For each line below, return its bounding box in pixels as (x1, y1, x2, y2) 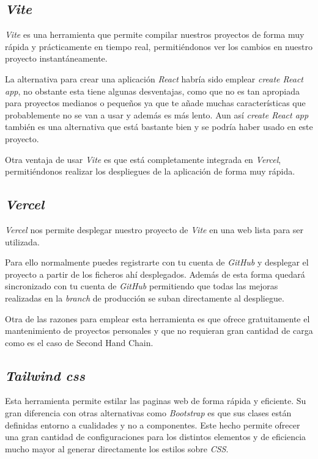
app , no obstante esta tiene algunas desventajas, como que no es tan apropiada (5, 84, 300, 97)
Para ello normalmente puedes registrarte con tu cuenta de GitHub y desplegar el (5, 256, 309, 269)
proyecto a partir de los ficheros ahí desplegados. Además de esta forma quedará (5, 267, 305, 280)
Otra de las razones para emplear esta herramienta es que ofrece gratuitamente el (5, 312, 310, 325)
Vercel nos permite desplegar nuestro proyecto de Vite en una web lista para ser (5, 223, 304, 236)
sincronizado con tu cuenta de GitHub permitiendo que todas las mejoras (5, 280, 278, 292)
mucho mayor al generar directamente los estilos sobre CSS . (5, 442, 229, 455)
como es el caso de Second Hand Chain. (5, 336, 153, 349)
